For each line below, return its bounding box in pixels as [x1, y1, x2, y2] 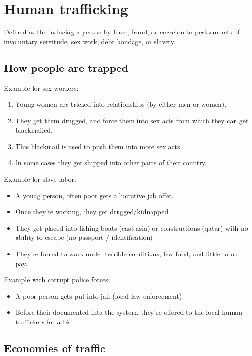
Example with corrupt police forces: [4, 274, 110, 285]
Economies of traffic [4, 340, 106, 355]
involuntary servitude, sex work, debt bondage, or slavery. [4, 36, 176, 46]
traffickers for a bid [15, 317, 72, 327]
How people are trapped [4, 60, 129, 75]
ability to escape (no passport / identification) [15, 232, 153, 242]
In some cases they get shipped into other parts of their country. [15, 157, 207, 168]
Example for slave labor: [4, 174, 76, 184]
